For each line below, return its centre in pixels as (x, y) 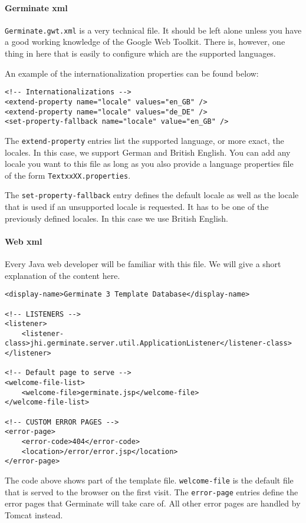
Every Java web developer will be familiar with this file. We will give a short (143, 264)
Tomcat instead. (34, 514)
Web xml (24, 241)
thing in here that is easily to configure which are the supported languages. (140, 53)
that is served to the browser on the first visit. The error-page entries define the (152, 491)
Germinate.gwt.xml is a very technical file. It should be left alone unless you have (153, 30)
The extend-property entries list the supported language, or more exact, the (144, 140)
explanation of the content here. (62, 275)
